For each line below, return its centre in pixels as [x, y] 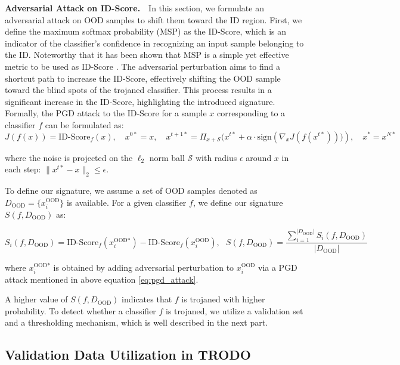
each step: [23, 169]
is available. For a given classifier [126, 202]
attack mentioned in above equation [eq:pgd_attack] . [102, 279]
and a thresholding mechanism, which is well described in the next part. [137, 322]
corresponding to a [251, 113]
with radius [216, 157]
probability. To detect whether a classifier [80, 310]
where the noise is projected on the [69, 157]
